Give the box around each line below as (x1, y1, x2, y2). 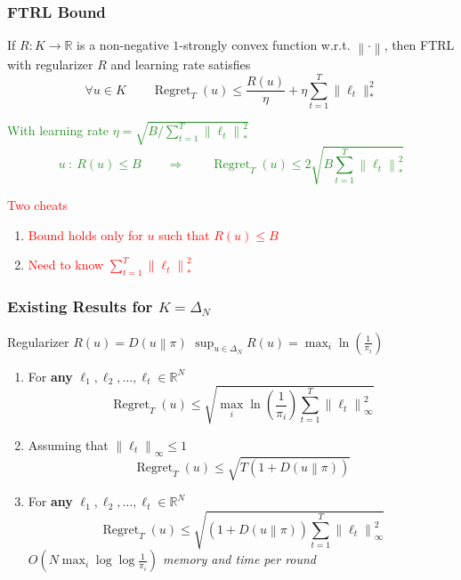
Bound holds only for (28, 225, 143, 244)
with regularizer (7, 55, 93, 74)
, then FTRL (384, 36, 455, 54)
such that (158, 225, 210, 244)
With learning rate (7, 121, 109, 140)
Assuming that (28, 435, 109, 454)
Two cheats (7, 196, 69, 214)
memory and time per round (163, 550, 317, 568)
